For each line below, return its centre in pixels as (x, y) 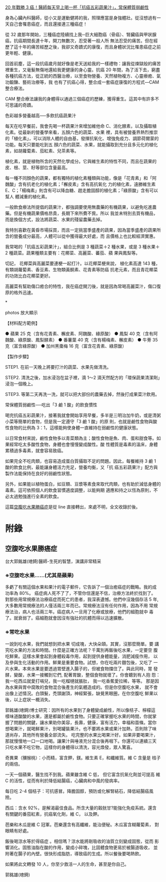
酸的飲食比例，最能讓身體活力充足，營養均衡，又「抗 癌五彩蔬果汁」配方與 (82, 467)
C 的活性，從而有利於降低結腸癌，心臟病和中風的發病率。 (64, 781)
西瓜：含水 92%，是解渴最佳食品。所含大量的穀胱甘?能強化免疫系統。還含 (81, 808)
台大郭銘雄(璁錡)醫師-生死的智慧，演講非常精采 (53, 561)
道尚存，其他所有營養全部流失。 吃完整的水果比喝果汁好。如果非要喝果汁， (82, 735)
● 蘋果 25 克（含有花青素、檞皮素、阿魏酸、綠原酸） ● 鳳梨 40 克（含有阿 (82, 334)
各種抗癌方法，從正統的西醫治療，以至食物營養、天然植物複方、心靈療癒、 (81, 76)
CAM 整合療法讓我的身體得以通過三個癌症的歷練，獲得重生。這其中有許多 (80, 99)
